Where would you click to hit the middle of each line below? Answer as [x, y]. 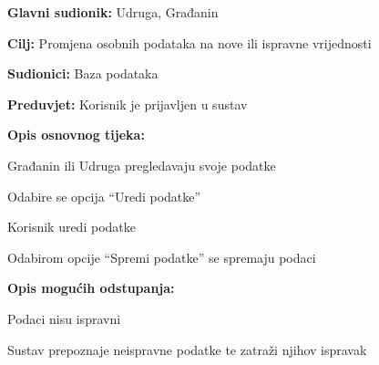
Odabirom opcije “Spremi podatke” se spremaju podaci [162, 257]
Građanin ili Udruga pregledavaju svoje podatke [142, 165]
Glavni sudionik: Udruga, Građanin [113, 12]
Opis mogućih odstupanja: [91, 288]
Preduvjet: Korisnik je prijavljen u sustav [128, 104]
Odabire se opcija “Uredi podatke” [104, 196]
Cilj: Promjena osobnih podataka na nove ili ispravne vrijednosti [189, 42]
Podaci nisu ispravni [64, 318]
